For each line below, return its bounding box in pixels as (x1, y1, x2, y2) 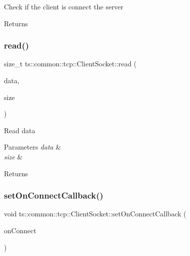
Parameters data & (4, 142, 61, 152)
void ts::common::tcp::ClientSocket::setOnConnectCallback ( (4, 208, 187, 219)
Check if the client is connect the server (4, 1, 124, 11)
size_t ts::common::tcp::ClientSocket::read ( (4, 58, 137, 69)
